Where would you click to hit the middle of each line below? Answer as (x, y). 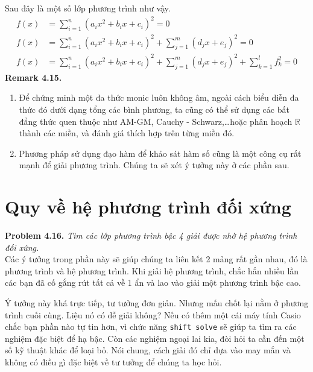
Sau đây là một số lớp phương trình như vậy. (88, 8)
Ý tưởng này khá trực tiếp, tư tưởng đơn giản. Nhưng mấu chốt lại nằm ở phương (157, 303)
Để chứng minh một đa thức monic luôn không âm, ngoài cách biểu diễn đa (159, 97)
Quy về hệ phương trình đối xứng (148, 206)
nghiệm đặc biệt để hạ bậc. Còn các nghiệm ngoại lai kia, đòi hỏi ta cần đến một (155, 338)
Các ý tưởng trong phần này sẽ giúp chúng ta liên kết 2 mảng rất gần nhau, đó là (156, 259)
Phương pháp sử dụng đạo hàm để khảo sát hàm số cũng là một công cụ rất (160, 153)
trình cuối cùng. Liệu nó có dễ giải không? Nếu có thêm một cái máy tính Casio (153, 314)
